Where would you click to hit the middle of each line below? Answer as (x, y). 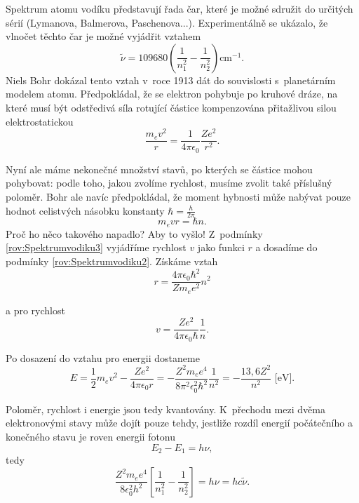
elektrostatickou (40, 121)
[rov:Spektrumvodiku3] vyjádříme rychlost (96, 247)
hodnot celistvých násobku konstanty (85, 210)
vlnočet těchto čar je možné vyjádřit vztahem (103, 36)
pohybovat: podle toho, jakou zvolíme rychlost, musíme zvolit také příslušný (169, 183)
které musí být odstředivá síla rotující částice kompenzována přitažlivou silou (171, 107)
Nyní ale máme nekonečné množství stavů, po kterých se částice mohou (159, 169)
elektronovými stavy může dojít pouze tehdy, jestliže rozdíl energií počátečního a (179, 423)
